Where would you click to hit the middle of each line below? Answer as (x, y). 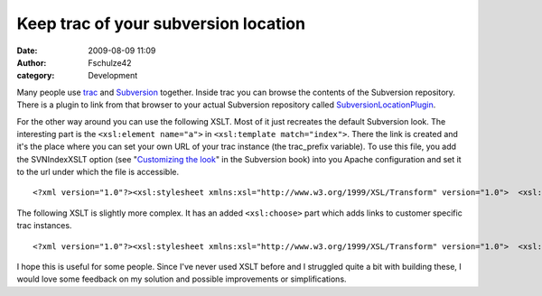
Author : (32, 62)
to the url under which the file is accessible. (98, 172)
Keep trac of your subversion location (161, 23)
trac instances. (44, 226)
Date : (27, 51)
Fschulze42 (110, 62)
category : (36, 76)
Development (113, 76)
